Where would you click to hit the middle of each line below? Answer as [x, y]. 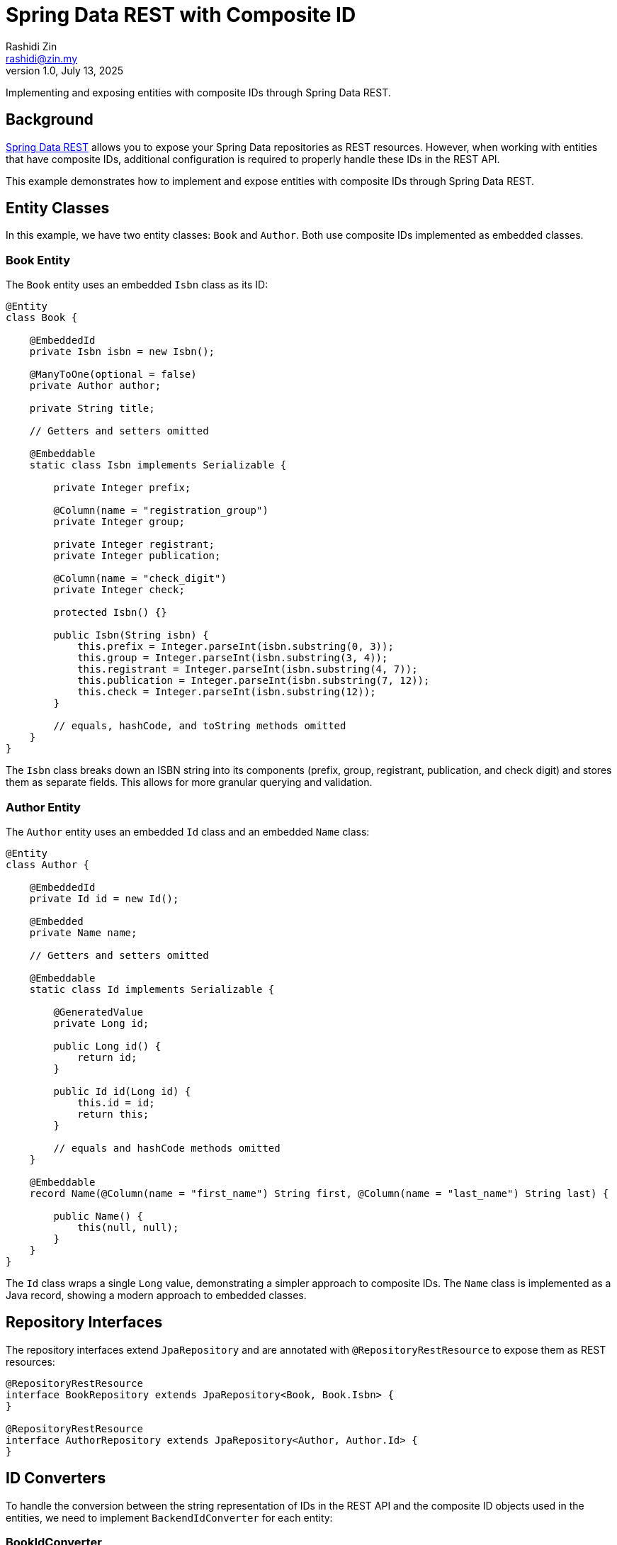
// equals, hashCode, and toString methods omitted [200, 726]
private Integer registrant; [134, 545]
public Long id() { [107, 1046]
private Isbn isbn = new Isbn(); [122, 352]
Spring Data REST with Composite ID [181, 15]
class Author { [48, 864]
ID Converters [56, 1478]
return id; [107, 1057]
